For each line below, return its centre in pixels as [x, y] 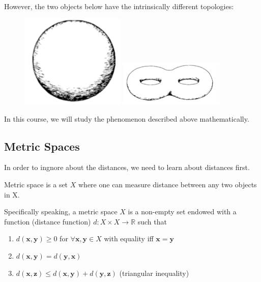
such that [152, 221]
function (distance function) [48, 221]
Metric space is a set [36, 185]
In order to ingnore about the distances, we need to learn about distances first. [127, 167]
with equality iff [129, 238]
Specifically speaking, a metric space [61, 211]
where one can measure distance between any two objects [167, 185]
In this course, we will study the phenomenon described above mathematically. [127, 118]
